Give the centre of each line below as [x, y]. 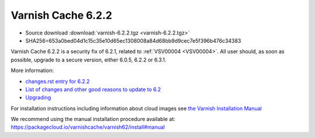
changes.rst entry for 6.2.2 [57, 81]
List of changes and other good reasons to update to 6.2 [93, 89]
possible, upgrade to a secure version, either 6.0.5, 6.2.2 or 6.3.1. [88, 60]
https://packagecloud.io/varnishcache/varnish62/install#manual [88, 127]
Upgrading [38, 98]
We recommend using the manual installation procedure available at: [93, 119]
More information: [32, 71]
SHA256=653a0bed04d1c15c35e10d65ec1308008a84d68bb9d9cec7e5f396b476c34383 [133, 40]
